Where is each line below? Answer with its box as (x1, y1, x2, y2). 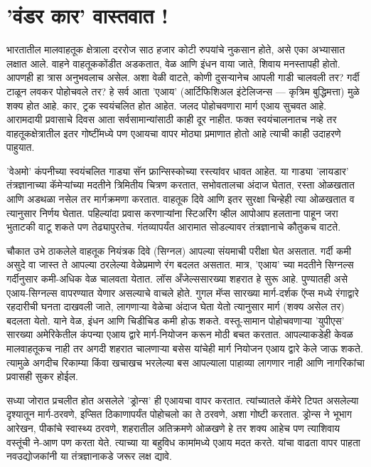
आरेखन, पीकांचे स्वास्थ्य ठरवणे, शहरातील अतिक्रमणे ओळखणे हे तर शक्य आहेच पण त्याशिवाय (6, 420, 340, 435)
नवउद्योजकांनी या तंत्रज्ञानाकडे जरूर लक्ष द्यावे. (6, 448, 172, 463)
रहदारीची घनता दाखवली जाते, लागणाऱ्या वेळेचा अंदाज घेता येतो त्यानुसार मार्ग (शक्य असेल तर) (6, 299, 345, 314)
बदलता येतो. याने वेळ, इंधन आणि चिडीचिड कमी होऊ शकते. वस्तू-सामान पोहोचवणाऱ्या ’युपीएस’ (6, 313, 345, 327)
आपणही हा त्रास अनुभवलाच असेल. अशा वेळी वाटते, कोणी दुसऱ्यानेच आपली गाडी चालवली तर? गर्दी (6, 70, 360, 85)
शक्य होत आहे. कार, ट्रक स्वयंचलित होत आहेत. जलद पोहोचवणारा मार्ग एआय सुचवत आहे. (6, 98, 327, 112)
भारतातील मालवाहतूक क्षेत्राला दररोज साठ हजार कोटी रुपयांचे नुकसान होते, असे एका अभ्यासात (6, 42, 345, 57)
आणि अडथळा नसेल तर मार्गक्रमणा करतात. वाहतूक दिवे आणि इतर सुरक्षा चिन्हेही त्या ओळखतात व (6, 191, 355, 206)
